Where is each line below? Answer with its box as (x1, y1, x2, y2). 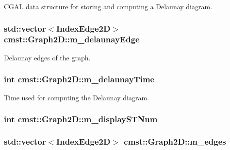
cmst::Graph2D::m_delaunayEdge (4, 33, 140, 45)
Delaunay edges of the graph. (4, 52, 91, 62)
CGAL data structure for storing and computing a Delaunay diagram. (4, 1, 213, 11)
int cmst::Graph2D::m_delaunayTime (4, 73, 155, 85)
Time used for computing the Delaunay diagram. (4, 92, 149, 102)
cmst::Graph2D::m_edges (124, 135, 226, 147)
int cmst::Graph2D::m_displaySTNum (4, 113, 158, 125)
